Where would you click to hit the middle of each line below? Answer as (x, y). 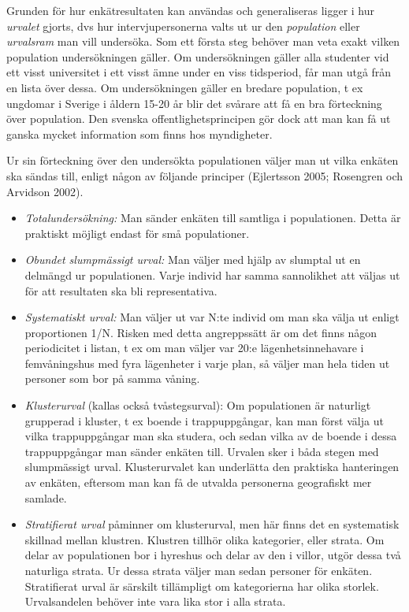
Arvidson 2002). (45, 191)
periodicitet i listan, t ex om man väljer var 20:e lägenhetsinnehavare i (194, 348)
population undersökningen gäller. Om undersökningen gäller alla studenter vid (198, 56)
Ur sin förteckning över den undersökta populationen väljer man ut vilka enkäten (203, 160)
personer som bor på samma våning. (112, 378)
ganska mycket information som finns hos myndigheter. (139, 134)
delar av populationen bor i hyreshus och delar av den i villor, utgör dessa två (213, 555)
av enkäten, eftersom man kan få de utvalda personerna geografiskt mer (198, 482)
